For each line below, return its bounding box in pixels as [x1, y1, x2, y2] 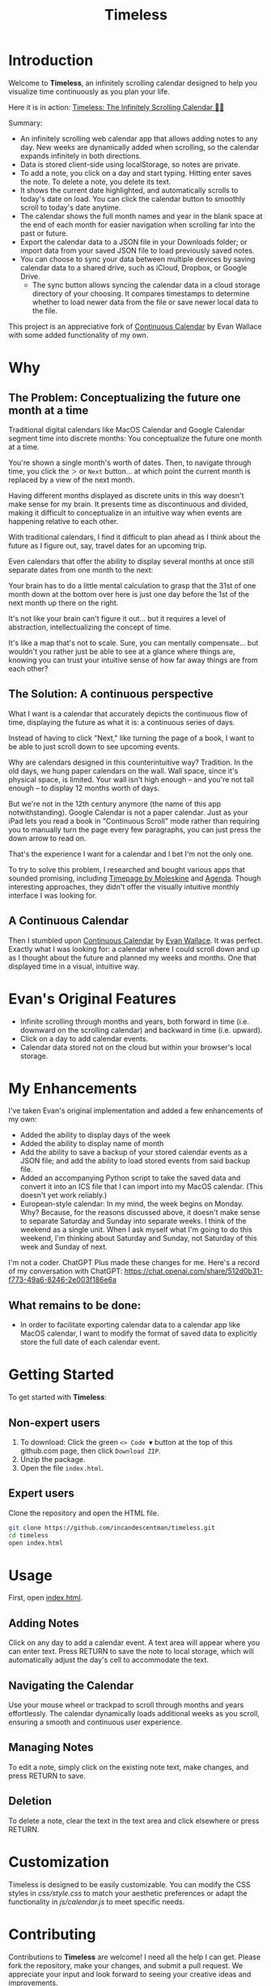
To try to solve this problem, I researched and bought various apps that [8, 864, 245, 874]
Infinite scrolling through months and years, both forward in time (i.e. [19, 1016, 249, 1026]
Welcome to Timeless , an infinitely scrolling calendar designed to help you [8, 78, 257, 87]
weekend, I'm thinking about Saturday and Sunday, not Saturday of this [19, 1234, 257, 1243]
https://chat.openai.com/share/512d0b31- [124, 1266, 263, 1276]
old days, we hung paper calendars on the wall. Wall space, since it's [8, 765, 239, 775]
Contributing [8, 1925, 96, 1943]
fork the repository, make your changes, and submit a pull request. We [8, 1960, 243, 1970]
